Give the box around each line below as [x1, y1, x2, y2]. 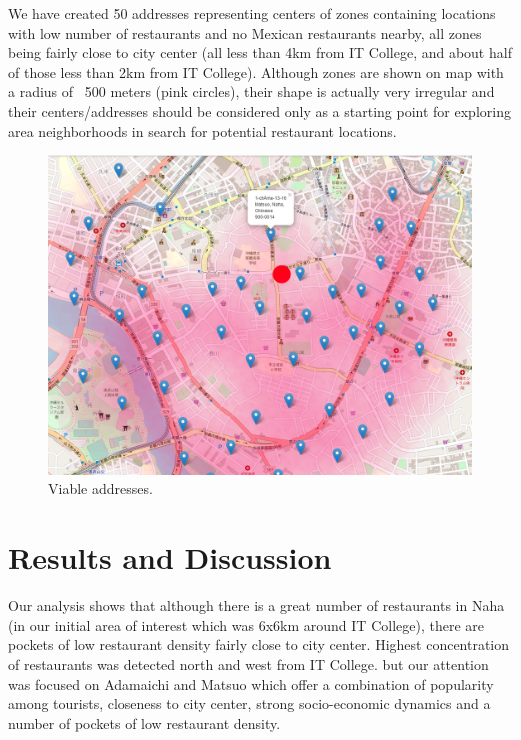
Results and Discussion [8, 537, 332, 578]
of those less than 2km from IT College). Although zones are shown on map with [8, 61, 504, 82]
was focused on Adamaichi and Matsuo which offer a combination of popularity [8, 673, 494, 694]
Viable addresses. [48, 478, 153, 499]
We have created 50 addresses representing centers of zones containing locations [8, 3, 496, 23]
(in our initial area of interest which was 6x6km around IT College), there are [8, 614, 484, 635]
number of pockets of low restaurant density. [8, 712, 281, 733]
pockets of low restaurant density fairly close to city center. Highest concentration [8, 634, 510, 655]
